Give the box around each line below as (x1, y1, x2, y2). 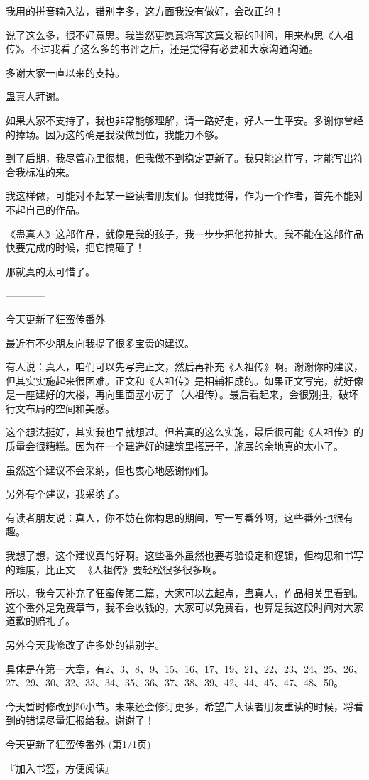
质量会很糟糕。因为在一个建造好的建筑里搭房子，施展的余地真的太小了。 (6, 439, 343, 454)
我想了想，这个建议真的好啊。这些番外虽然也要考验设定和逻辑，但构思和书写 (6, 548, 363, 563)
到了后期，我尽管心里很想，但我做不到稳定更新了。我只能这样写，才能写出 (6, 150, 353, 165)
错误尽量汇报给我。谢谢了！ (25, 713, 155, 727)
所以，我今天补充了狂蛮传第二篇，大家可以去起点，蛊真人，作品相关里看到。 (6, 586, 363, 600)
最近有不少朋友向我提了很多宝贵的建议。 (6, 335, 194, 350)
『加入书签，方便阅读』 (6, 760, 115, 775)
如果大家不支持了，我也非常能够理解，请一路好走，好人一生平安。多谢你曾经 (6, 112, 363, 127)
